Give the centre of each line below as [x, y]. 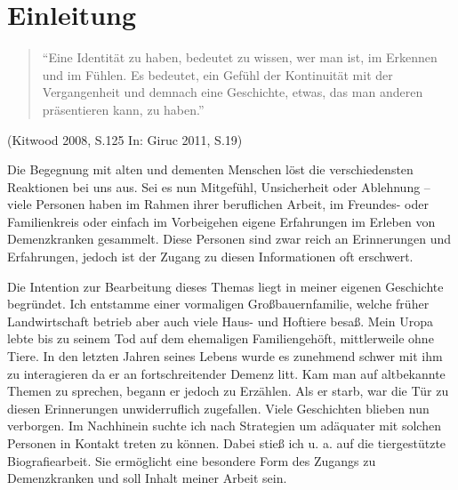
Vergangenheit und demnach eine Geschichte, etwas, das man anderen [233, 92]
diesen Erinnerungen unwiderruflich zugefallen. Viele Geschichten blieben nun [218, 408]
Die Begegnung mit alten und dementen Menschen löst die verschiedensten [210, 169]
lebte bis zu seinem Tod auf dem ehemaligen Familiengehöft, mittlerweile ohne [221, 338]
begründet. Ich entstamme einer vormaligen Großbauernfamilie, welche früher [218, 304]
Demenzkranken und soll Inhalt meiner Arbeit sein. [147, 478]
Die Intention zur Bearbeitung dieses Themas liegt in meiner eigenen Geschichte [225, 286]
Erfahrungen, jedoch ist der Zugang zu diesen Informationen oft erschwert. [210, 257]
